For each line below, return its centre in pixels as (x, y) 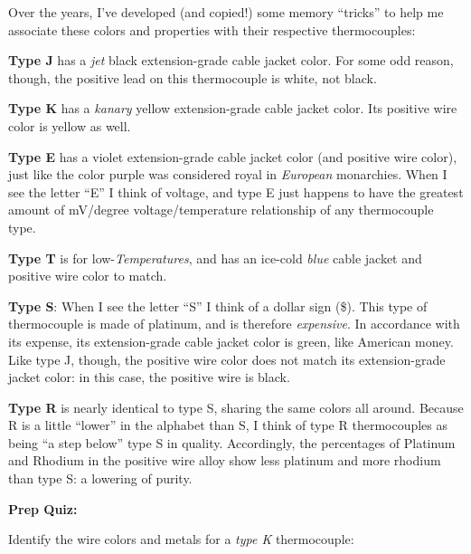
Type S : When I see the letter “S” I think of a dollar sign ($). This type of (218, 306)
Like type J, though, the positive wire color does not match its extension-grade (227, 359)
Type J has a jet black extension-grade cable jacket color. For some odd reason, (231, 60)
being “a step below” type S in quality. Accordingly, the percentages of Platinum (232, 442)
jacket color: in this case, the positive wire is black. (149, 377)
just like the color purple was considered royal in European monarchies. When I (228, 174)
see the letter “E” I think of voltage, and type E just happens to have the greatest (236, 191)
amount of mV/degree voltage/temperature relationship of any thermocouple (221, 210)
